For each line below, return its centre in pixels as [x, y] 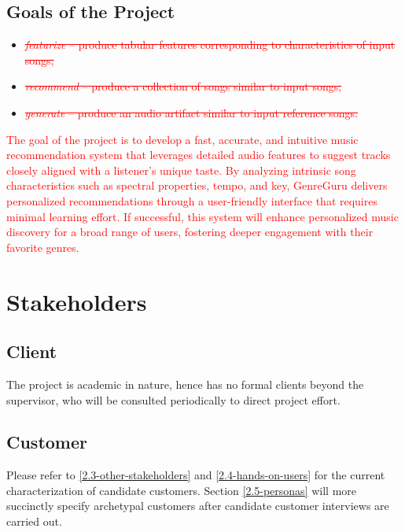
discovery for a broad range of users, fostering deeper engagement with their [190, 232]
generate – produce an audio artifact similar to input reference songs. [191, 112]
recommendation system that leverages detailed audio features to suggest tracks [199, 155]
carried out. [34, 521]
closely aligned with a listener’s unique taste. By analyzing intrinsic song [181, 170]
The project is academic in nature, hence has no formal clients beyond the [185, 384]
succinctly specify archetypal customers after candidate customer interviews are [198, 506]
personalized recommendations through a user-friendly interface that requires [192, 200]
